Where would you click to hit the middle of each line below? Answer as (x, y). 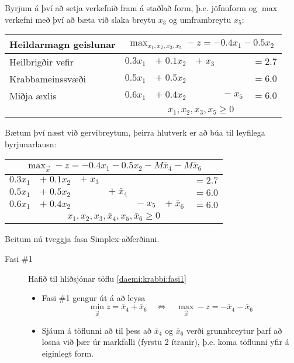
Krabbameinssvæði (48, 79)
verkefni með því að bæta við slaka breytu (80, 19)
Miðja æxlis (33, 96)
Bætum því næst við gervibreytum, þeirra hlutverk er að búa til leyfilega (135, 132)
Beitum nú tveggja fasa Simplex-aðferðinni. (82, 239)
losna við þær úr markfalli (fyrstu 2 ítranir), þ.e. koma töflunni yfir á (165, 342)
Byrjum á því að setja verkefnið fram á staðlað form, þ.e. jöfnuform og (131, 8)
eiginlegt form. (68, 353)
